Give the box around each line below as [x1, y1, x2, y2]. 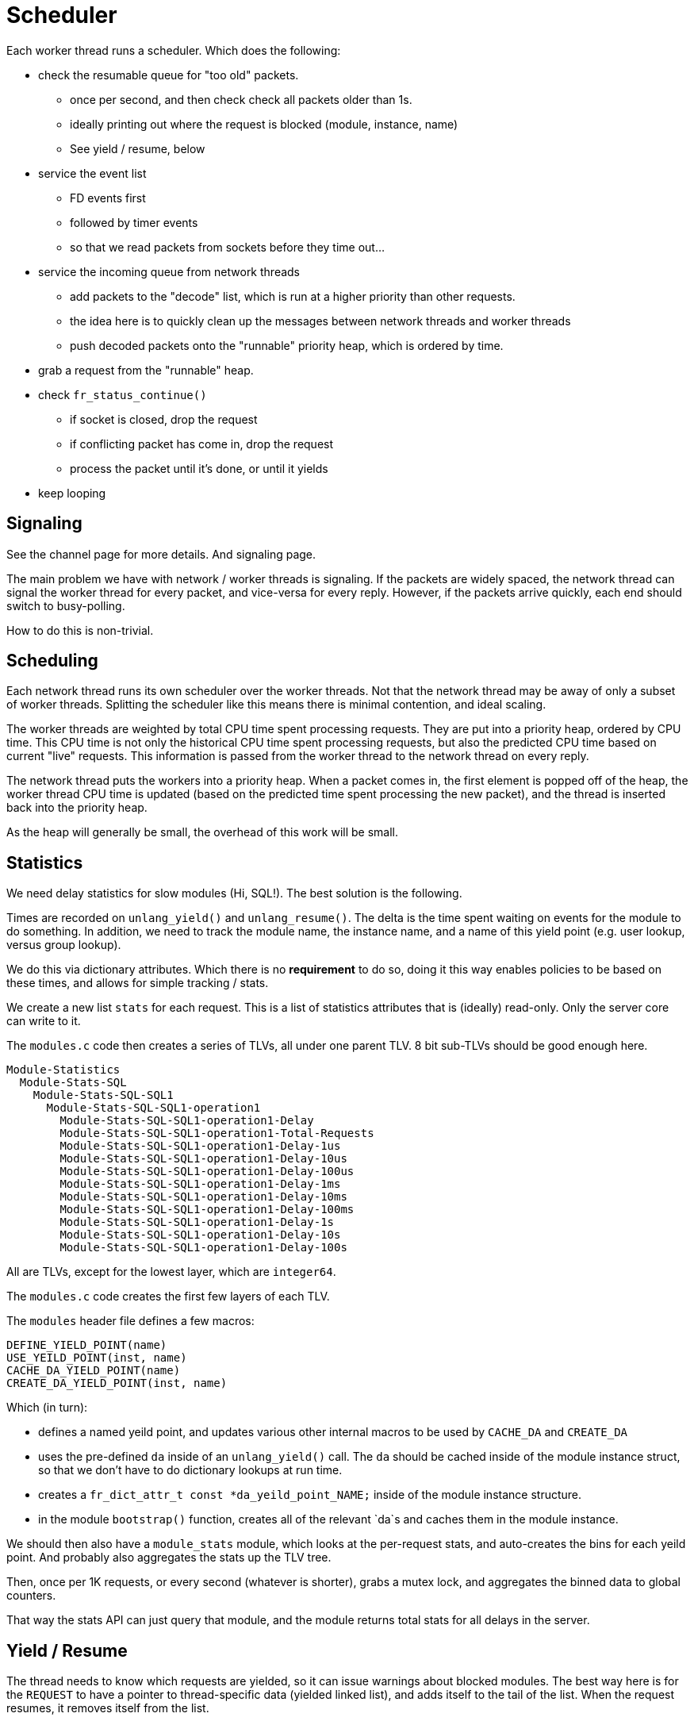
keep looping [38, 486, 106, 500]
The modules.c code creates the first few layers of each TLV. [6, 1289, 330, 1304]
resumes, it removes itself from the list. [6, 1701, 209, 1715]
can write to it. [6, 1014, 81, 1028]
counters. [6, 1588, 56, 1603]
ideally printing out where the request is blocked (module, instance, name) [70, 117, 458, 131]
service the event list [38, 166, 147, 180]
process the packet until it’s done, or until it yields [70, 461, 328, 475]
